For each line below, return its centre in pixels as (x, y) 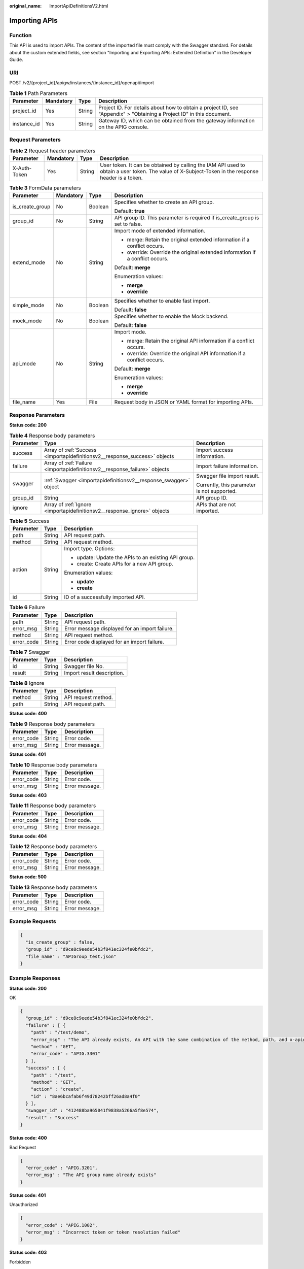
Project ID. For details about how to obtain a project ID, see (168, 108)
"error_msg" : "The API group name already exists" (91, 1175)
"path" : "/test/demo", (60, 1032)
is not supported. (216, 491)
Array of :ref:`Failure (68, 463)
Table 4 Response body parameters (52, 436)
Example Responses (35, 978)
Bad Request (23, 1147)
